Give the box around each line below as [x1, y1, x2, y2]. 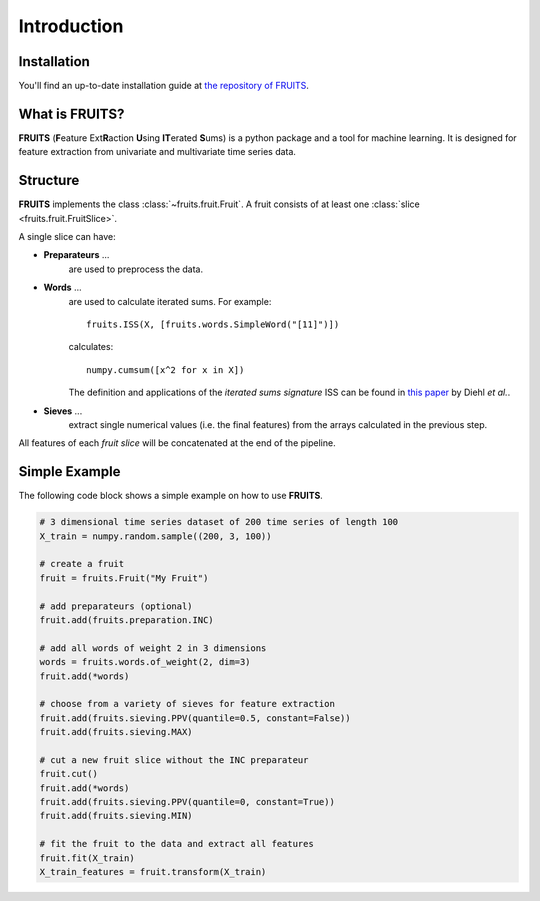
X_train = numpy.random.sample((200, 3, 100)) [39, 530, 272, 542]
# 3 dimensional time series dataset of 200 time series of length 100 [39, 516, 399, 528]
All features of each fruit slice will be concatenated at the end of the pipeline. [18, 437, 336, 449]
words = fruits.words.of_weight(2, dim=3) [39, 656, 251, 668]
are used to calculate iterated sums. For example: [68, 295, 272, 307]
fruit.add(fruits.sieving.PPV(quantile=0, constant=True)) [39, 796, 335, 808]
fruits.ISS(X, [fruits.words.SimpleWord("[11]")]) [86, 319, 340, 330]
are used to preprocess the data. [68, 263, 204, 275]
